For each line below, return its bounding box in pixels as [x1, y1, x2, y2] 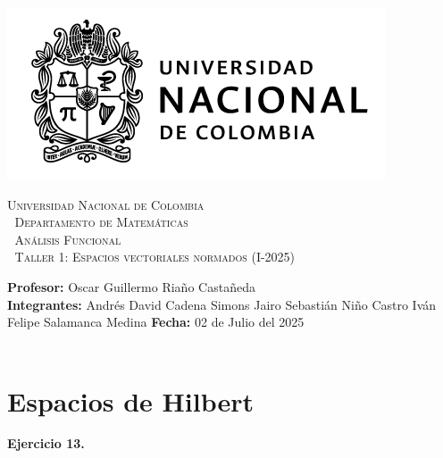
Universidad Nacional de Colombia [7, 195, 205, 213]
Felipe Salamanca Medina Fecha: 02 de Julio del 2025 [7, 312, 305, 331]
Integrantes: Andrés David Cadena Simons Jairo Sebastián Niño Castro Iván [7, 295, 437, 313]
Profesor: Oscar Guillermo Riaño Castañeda [7, 277, 255, 296]
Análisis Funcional [14, 229, 121, 248]
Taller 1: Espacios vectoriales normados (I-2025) [14, 247, 296, 266]
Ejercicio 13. [7, 434, 85, 453]
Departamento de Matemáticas [14, 212, 188, 231]
